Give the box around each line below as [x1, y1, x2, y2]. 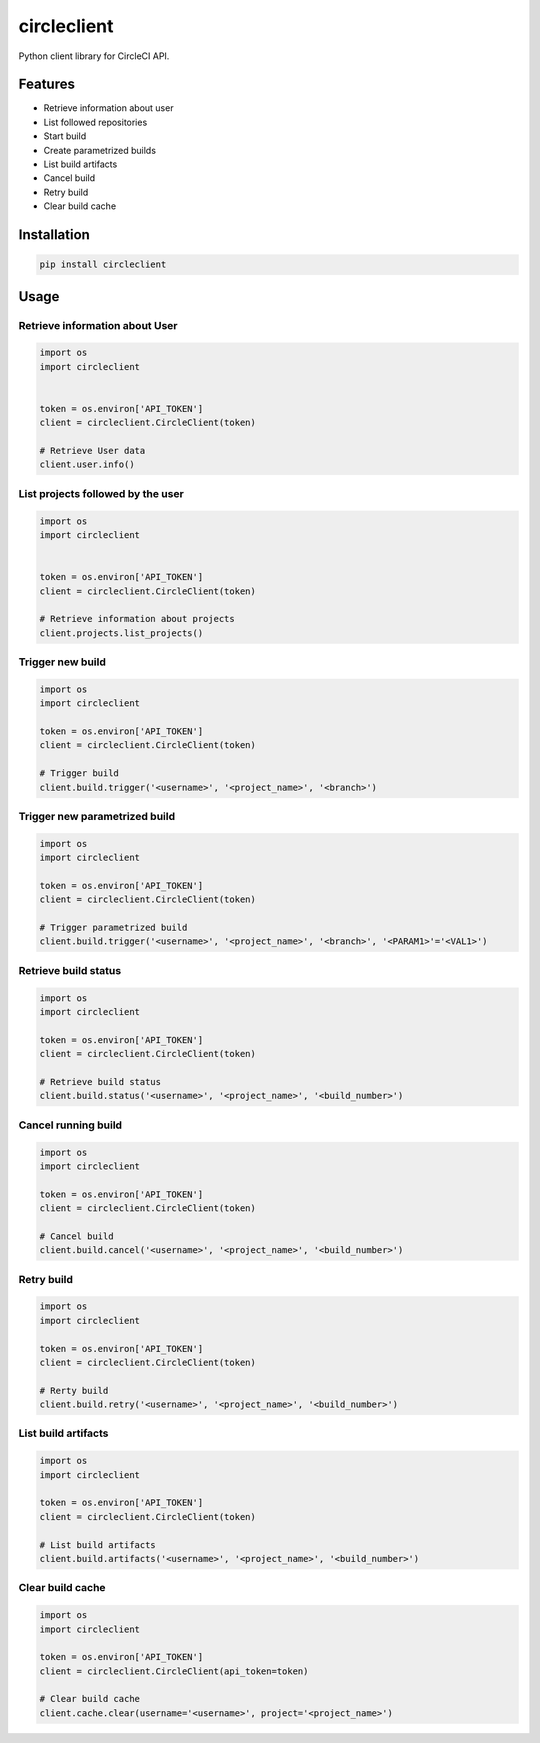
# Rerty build [39, 1385, 109, 1396]
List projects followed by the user [18, 486, 184, 500]
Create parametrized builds [43, 144, 157, 156]
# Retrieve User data [39, 445, 146, 457]
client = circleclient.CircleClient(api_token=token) [39, 1665, 309, 1677]
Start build [43, 130, 87, 142]
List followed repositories [43, 116, 148, 128]
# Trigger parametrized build [39, 922, 188, 934]
